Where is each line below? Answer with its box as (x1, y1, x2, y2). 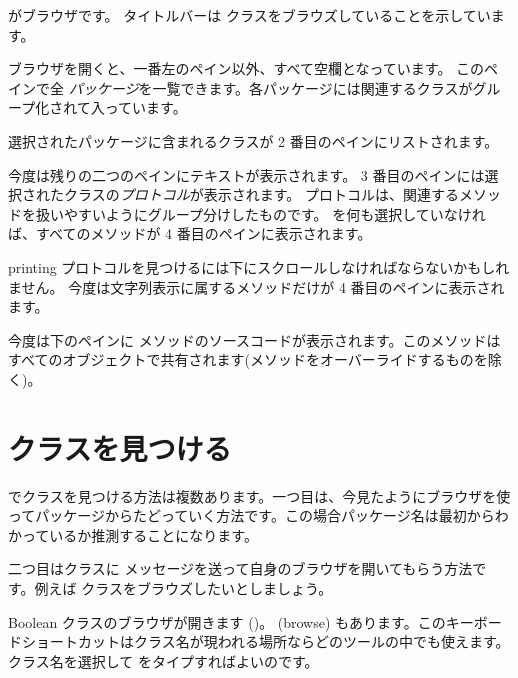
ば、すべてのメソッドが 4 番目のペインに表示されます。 (8, 223, 372, 244)
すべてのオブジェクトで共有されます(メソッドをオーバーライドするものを (8, 349, 488, 370)
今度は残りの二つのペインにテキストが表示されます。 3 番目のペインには (8, 164, 485, 185)
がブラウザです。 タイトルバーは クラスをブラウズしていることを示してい (8, 5, 491, 25)
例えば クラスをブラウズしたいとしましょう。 (34, 578, 333, 598)
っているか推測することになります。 (21, 524, 258, 545)
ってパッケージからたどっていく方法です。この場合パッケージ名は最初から (8, 505, 495, 526)
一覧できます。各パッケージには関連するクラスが (152, 77, 473, 98)
